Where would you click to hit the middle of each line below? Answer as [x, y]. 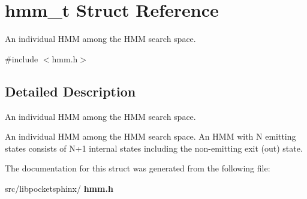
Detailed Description [70, 91]
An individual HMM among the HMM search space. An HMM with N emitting [151, 136]
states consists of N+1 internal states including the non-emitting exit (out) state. [154, 148]
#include [22, 58]
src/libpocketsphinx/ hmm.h [59, 188]
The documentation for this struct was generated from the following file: [138, 168]
